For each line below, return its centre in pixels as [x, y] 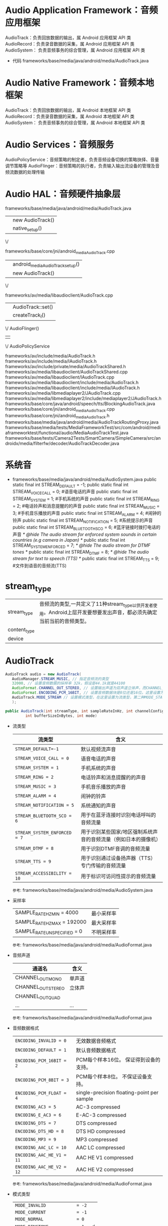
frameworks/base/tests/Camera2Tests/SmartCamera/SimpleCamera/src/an [83, 438]
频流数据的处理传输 [25, 172]
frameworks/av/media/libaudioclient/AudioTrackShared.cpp [66, 372]
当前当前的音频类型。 [64, 621]
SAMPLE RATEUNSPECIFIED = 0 [48, 932]
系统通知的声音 [98, 805]
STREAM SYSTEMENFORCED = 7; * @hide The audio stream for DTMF [81, 546]
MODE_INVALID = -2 [51, 1205]
